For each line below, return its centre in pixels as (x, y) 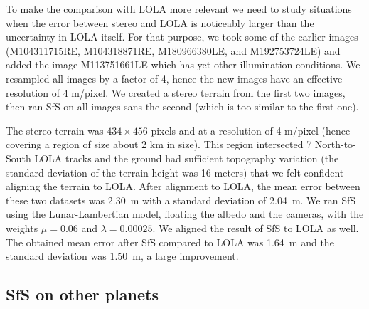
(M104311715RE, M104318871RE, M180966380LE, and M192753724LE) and (173, 50)
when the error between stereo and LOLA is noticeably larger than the (160, 22)
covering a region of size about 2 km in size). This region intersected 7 (159, 144)
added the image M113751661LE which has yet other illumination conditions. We (183, 64)
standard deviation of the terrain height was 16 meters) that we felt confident (175, 172)
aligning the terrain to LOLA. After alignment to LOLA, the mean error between (183, 186)
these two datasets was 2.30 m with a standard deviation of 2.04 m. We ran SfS (181, 200)
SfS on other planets (82, 294)
